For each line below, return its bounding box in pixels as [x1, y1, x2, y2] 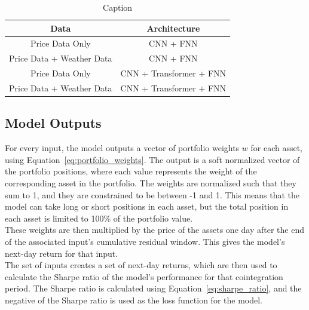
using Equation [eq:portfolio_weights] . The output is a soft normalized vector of [5, 153, 300, 165]
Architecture [146, 22, 200, 34]
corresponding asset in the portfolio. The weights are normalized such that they [5, 177, 296, 189]
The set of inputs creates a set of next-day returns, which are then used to [5, 259, 277, 271]
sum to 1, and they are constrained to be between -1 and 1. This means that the [5, 188, 300, 201]
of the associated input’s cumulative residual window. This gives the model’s [5, 235, 285, 248]
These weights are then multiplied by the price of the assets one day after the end [5, 223, 304, 236]
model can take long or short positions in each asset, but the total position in [5, 200, 289, 213]
